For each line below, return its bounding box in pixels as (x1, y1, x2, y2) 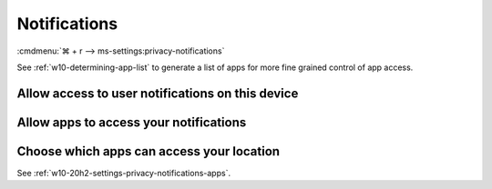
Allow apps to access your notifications (16, 114, 247, 130)
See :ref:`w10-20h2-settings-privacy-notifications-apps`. (16, 167, 231, 178)
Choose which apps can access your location (16, 144, 281, 159)
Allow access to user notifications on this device (16, 85, 299, 101)
